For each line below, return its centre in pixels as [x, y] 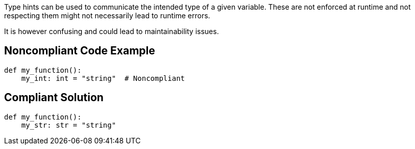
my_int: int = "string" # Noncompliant [103, 78]
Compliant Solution [54, 98]
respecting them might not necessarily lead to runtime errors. [107, 16]
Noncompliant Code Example [80, 51]
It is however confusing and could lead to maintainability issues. [112, 31]
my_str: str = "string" [69, 125]
